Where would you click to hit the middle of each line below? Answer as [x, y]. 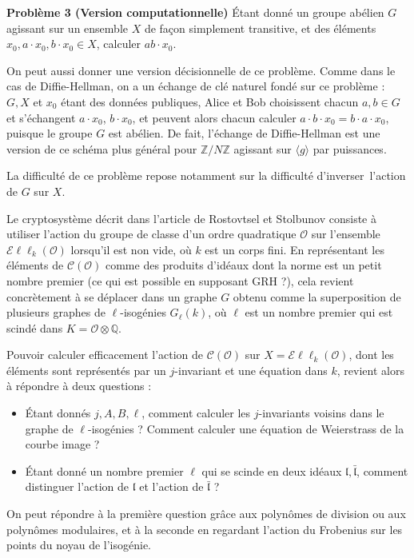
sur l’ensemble [346, 234]
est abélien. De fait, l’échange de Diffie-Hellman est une [244, 133]
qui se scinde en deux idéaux [272, 470]
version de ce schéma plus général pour [102, 148]
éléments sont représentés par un [86, 370]
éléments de [35, 265]
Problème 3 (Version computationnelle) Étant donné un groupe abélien [195, 12]
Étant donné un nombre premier [104, 470]
